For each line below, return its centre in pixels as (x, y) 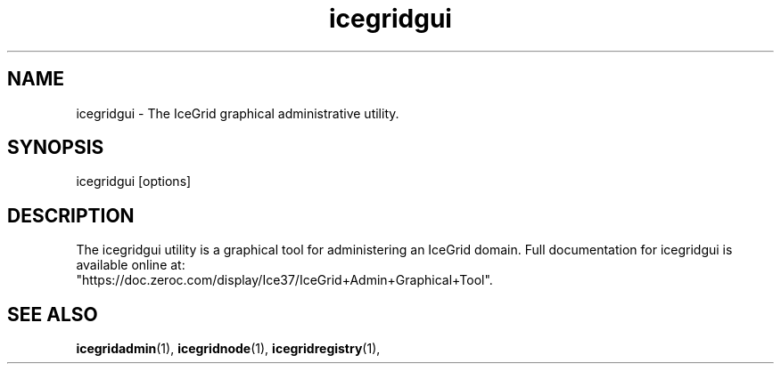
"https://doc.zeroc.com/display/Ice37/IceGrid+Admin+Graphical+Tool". (284, 280)
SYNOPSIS (56, 148)
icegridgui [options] (134, 181)
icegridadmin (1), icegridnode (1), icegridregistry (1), (228, 349)
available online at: (131, 265)
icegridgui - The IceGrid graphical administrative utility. (238, 113)
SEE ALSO (53, 314)
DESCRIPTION (71, 215)
